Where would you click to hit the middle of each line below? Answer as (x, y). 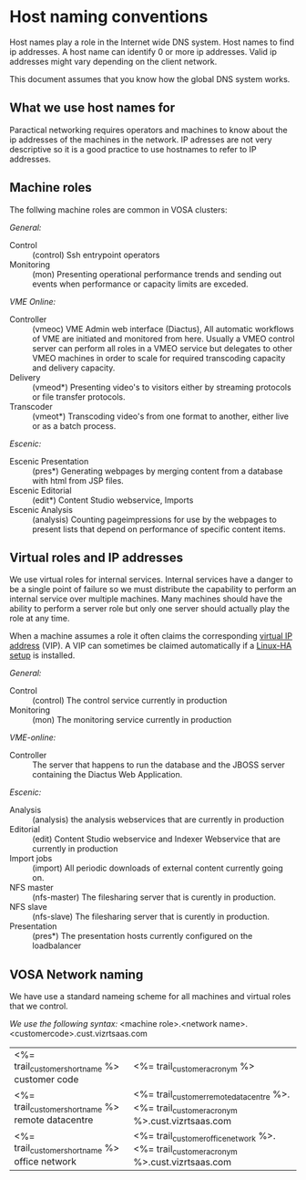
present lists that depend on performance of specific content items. (159, 529)
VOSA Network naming (76, 974)
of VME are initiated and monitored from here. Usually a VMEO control (163, 339)
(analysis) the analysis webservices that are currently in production (158, 820)
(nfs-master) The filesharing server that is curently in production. (154, 897)
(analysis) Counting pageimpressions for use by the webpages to (155, 519)
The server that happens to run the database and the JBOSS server (158, 765)
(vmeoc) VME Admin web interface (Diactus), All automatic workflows (163, 329)
